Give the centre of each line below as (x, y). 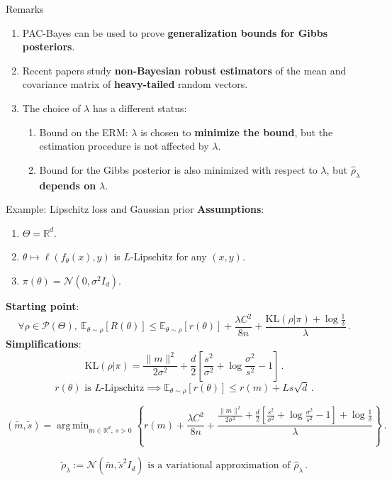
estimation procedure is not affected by (124, 146)
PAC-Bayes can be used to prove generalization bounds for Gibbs (175, 32)
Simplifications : (44, 344)
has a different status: (140, 107)
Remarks (25, 9)
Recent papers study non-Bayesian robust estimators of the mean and (184, 70)
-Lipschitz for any (169, 256)
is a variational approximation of (219, 466)
